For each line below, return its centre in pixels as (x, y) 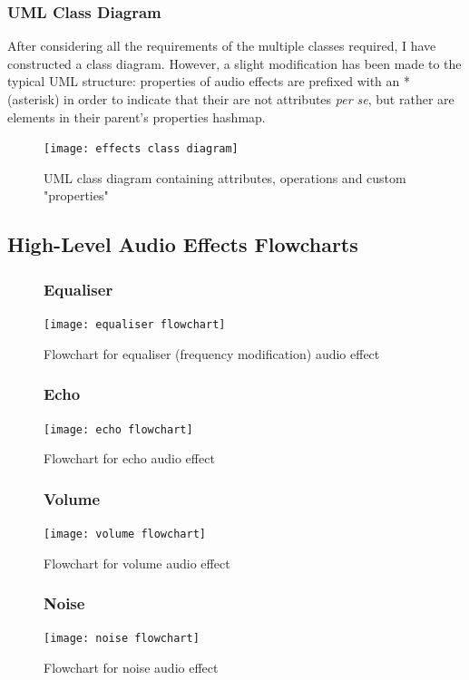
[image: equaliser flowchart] (135, 325)
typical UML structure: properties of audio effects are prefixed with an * (209, 81)
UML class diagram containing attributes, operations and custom (225, 177)
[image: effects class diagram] (141, 149)
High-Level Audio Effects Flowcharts (183, 244)
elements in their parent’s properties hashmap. (137, 117)
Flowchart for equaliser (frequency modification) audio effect (212, 353)
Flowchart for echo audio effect (129, 458)
